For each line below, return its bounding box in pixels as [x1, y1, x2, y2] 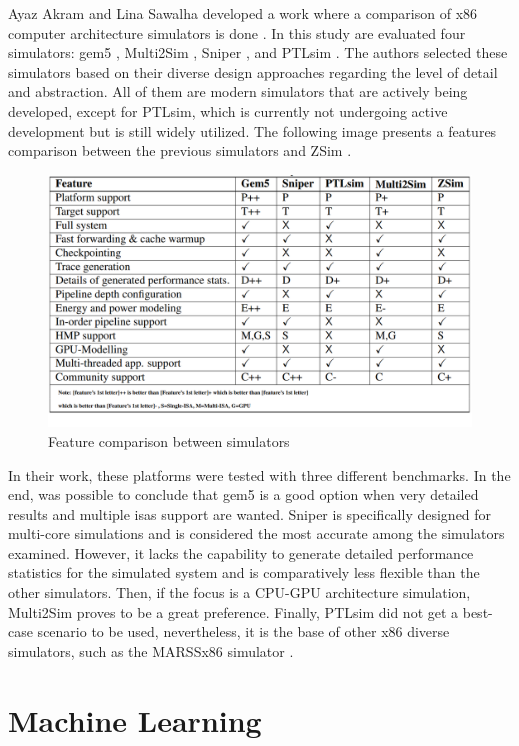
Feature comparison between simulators [48, 430, 290, 451]
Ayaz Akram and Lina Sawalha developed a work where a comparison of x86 [8, 3, 478, 23]
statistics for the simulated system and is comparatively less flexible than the [8, 562, 480, 583]
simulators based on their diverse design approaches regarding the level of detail [8, 61, 498, 82]
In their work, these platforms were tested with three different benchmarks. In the [8, 464, 511, 485]
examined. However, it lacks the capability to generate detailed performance [8, 542, 474, 563]
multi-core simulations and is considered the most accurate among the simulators [8, 523, 505, 544]
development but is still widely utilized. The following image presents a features [8, 120, 497, 141]
